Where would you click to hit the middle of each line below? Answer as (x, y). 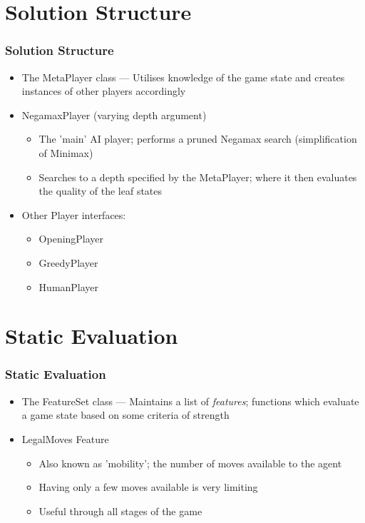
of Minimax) (66, 152)
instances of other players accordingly (104, 91)
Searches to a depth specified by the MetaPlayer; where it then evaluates (198, 177)
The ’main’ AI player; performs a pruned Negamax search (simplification (198, 139)
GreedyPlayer (68, 262)
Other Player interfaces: (74, 214)
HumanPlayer (69, 286)
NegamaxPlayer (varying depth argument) (114, 115)
